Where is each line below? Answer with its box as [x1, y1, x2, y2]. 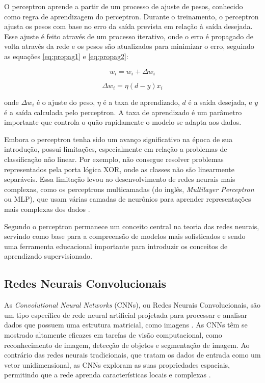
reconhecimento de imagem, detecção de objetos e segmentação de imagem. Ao [4, 339, 250, 350]
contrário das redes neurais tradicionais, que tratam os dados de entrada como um [4, 349, 261, 360]
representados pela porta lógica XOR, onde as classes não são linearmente [4, 163, 234, 174]
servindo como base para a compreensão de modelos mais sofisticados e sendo [4, 231, 246, 241]
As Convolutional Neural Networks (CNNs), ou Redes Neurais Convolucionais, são [4, 299, 260, 310]
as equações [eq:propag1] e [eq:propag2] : [4, 50, 128, 61]
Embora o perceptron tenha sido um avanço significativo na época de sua [4, 133, 233, 144]
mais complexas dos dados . [4, 203, 90, 214]
